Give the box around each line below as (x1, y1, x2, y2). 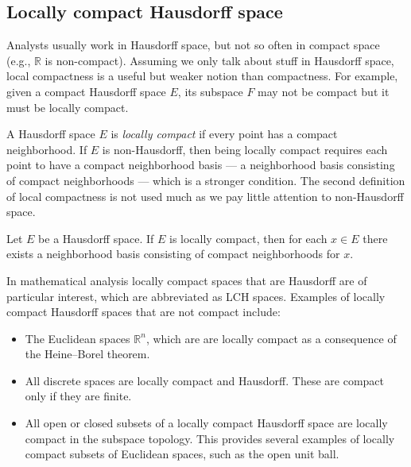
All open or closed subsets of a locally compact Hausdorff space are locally (25, 415, 388, 431)
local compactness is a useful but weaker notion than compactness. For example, (6, 68, 398, 84)
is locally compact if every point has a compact (111, 125, 338, 142)
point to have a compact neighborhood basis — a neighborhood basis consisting (6, 156, 395, 173)
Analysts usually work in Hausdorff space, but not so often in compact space (6, 37, 380, 53)
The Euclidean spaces (25, 330, 130, 346)
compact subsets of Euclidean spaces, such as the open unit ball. (25, 446, 339, 462)
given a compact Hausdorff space (6, 83, 166, 99)
